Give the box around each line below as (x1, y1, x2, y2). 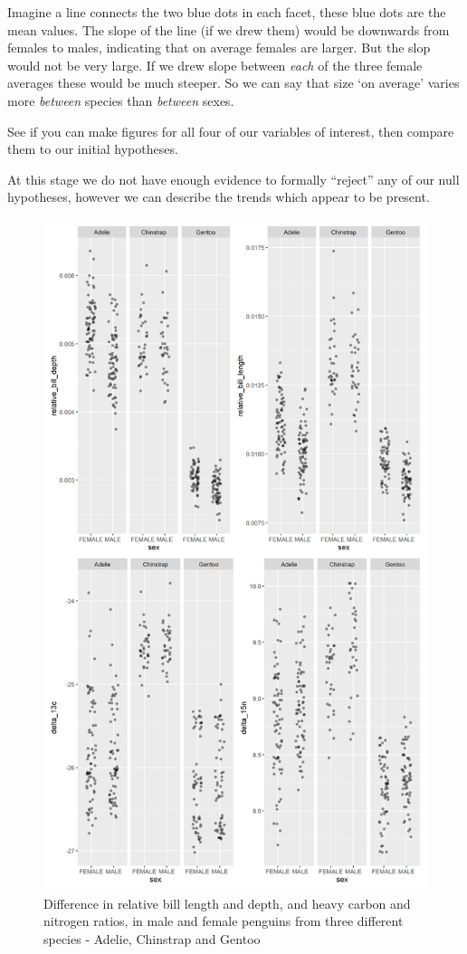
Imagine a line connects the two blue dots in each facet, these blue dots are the (7, 3, 446, 21)
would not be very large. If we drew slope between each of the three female (7, 55, 423, 74)
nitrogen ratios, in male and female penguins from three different (43, 911, 404, 930)
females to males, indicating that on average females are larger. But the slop (7, 38, 431, 57)
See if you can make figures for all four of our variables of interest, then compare (7, 121, 454, 140)
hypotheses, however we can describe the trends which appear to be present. (7, 187, 430, 206)
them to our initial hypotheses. (7, 139, 178, 158)
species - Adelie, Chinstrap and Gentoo (43, 929, 261, 948)
